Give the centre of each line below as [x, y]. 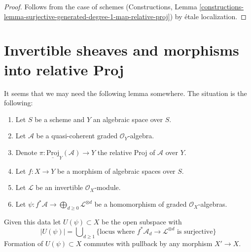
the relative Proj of [126, 152]
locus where [117, 232]
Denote [26, 152]
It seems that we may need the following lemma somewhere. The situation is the [125, 93]
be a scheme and [60, 119]
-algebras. [213, 204]
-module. [108, 187]
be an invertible [59, 187]
